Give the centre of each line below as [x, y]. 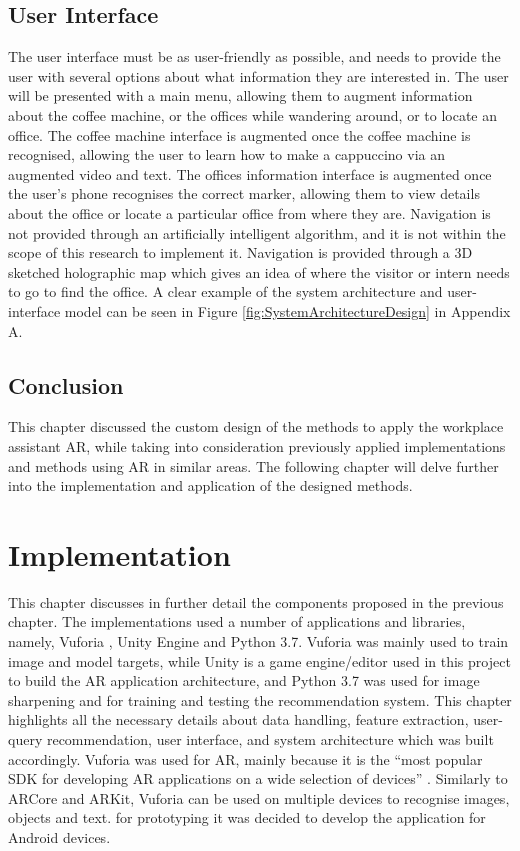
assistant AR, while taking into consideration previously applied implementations [257, 445]
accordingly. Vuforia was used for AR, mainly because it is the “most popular [245, 758]
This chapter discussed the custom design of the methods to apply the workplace [256, 426]
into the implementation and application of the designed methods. [210, 485]
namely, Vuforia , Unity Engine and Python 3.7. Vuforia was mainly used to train [258, 641]
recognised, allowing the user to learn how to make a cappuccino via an [226, 154]
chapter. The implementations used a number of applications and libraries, [237, 621]
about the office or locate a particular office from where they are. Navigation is [249, 212]
